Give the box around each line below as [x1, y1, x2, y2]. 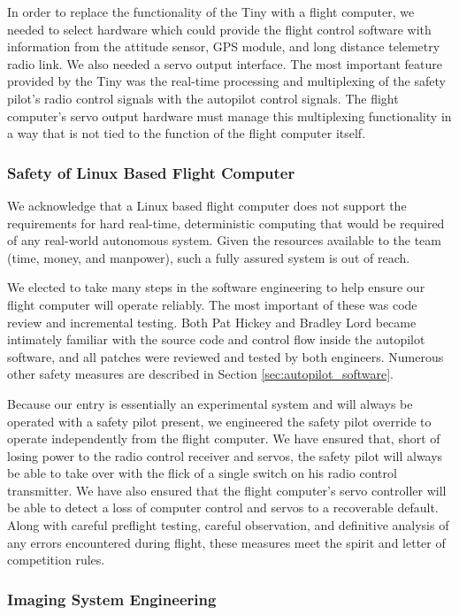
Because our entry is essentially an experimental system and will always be [7, 394, 413, 412]
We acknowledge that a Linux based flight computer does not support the [7, 196, 407, 214]
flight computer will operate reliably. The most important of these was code [7, 295, 417, 313]
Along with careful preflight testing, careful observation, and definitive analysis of [7, 516, 449, 534]
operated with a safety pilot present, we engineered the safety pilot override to [7, 411, 432, 430]
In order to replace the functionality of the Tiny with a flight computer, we [7, 3, 415, 20]
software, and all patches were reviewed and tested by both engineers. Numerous [7, 347, 444, 365]
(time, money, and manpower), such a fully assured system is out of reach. [7, 248, 410, 266]
